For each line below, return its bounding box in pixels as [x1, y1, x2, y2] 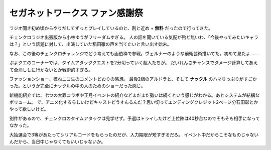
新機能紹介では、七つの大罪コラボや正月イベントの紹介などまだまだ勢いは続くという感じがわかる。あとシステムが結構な [9, 92, 260, 98]
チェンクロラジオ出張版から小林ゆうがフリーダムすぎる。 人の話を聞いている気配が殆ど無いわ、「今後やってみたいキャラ [9, 34, 258, 40]
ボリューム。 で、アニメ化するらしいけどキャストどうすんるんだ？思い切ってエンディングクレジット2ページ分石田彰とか [9, 99, 258, 105]
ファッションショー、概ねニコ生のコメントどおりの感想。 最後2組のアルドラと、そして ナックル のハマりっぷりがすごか [9, 76, 257, 82]
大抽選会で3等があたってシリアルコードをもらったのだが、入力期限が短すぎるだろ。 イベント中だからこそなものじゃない [9, 131, 259, 137]
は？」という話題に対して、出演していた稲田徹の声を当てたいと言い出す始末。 [9, 41, 172, 47]
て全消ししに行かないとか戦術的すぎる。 [9, 67, 93, 73]
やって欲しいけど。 [9, 106, 49, 112]
